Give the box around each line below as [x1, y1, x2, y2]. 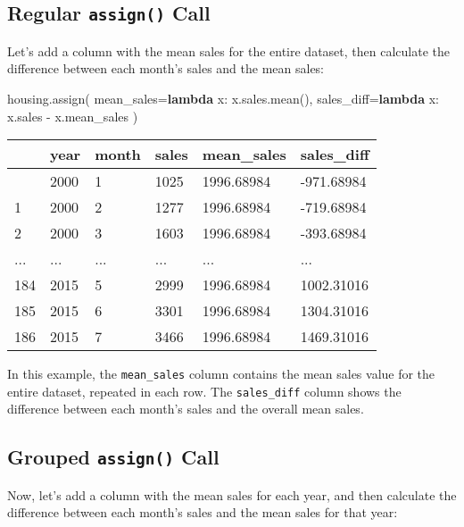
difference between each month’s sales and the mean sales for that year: [7, 503, 398, 522]
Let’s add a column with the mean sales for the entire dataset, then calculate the [7, 41, 450, 60]
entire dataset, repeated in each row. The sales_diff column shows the [7, 381, 402, 400]
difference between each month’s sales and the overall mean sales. [7, 399, 364, 418]
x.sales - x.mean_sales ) [7, 106, 138, 125]
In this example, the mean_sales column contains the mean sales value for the [7, 364, 435, 383]
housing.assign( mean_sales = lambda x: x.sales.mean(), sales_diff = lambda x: [7, 88, 439, 107]
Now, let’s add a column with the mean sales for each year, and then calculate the [7, 485, 457, 504]
